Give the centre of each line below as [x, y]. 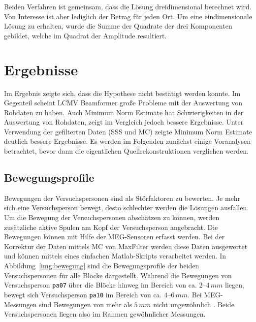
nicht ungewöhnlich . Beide [194, 304]
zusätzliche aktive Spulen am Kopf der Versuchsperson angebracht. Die [111, 227]
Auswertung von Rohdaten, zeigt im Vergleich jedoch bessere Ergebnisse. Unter [124, 122]
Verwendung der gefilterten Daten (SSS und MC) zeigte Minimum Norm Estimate [128, 131]
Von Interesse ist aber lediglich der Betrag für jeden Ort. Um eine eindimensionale [128, 16]
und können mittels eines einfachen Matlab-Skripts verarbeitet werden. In [115, 256]
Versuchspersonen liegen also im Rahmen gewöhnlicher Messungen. [105, 314]
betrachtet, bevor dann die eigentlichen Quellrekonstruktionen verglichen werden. [126, 151]
